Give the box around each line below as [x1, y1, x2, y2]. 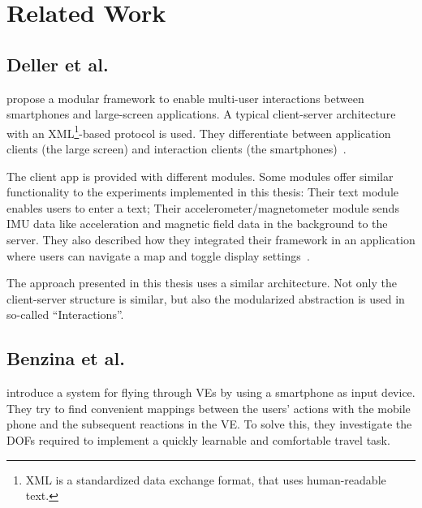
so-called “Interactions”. [6, 306, 124, 323]
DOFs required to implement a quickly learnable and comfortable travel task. [6, 431, 390, 448]
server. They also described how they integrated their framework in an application [6, 230, 416, 248]
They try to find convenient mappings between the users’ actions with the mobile [6, 399, 411, 416]
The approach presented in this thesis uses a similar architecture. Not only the [6, 274, 397, 291]
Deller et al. [6, 51, 109, 76]
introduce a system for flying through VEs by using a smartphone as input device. [6, 384, 416, 401]
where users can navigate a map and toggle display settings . [6, 247, 310, 264]
